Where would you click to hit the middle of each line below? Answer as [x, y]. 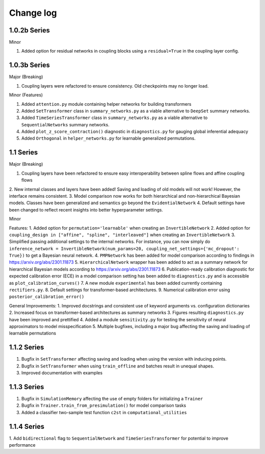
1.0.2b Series [29, 30]
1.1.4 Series [27, 426]
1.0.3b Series [29, 65]
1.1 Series [24, 152]
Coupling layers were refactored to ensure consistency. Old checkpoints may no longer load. [115, 86]
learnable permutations [33, 333]
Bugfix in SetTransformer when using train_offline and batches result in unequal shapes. [118, 366]
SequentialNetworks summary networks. [66, 124]
